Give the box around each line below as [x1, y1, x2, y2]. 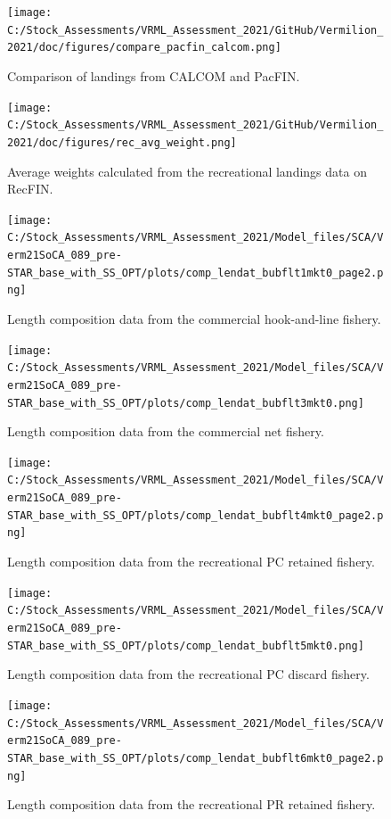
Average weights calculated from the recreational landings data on [7, 161, 367, 180]
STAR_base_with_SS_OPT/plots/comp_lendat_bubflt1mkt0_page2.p [7, 266, 384, 279]
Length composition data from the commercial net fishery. [7, 422, 324, 441]
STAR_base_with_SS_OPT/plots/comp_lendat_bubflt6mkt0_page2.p [7, 751, 384, 765]
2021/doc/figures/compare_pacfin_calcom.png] [7, 41, 281, 54]
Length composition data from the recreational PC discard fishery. [7, 665, 370, 683]
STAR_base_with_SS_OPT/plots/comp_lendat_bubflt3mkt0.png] [7, 396, 364, 409]
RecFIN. [7, 179, 53, 198]
